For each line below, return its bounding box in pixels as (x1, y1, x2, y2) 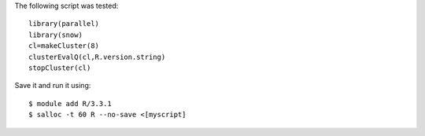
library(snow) (28, 30, 83, 39)
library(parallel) (28, 20, 100, 28)
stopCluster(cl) (28, 63, 91, 72)
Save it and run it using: (14, 81, 91, 90)
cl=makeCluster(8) (28, 42, 100, 50)
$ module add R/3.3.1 (28, 99, 112, 108)
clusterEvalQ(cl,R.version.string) (28, 52, 166, 61)
